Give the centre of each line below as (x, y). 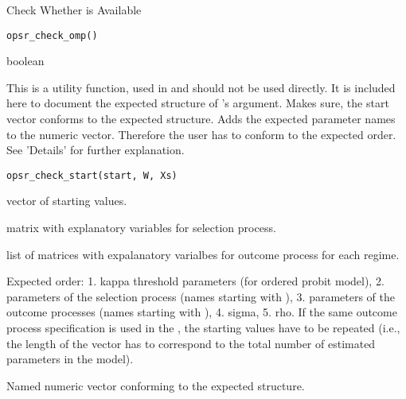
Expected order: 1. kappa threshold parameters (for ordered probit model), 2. (195, 281)
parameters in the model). (70, 359)
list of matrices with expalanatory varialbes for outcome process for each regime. (203, 254)
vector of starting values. (67, 201)
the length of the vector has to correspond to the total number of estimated (191, 343)
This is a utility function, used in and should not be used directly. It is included (201, 87)
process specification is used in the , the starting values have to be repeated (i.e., (203, 328)
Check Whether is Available (74, 10)
